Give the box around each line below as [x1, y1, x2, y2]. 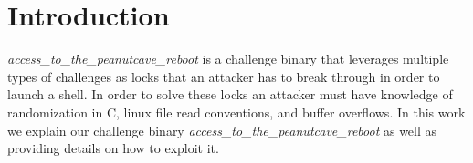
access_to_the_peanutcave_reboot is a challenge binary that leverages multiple [7, 49, 449, 68]
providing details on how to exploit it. [7, 138, 219, 158]
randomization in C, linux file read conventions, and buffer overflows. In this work [7, 102, 466, 121]
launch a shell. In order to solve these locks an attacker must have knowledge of [7, 85, 453, 104]
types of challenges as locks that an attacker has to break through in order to [7, 66, 440, 86]
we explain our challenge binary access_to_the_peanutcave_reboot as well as [7, 120, 437, 139]
